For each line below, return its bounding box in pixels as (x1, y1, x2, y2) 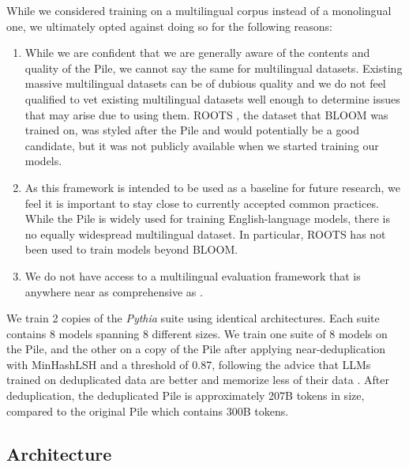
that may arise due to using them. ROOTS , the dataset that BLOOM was (24, 106, 388, 122)
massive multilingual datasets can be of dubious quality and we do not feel (24, 75, 386, 92)
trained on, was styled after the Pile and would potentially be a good (24, 122, 359, 138)
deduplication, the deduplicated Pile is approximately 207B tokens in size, (6, 387, 365, 404)
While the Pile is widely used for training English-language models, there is (24, 210, 390, 227)
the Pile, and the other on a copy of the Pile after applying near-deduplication (6, 341, 386, 357)
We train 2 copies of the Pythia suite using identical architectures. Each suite (6, 310, 380, 326)
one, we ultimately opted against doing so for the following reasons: (6, 17, 332, 34)
